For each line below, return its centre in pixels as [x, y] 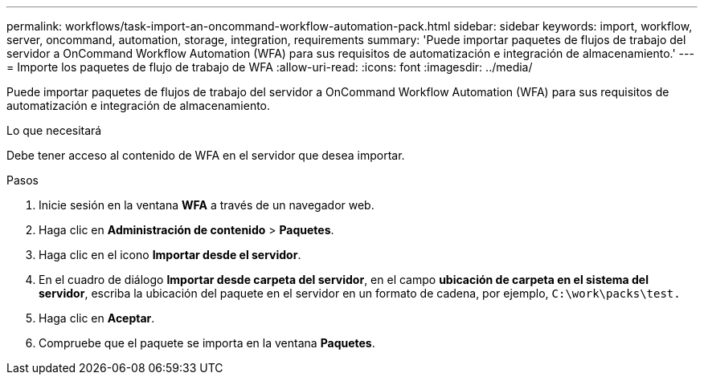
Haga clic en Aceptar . [97, 318]
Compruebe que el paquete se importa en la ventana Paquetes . [207, 343]
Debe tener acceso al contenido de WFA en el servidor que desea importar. [206, 155]
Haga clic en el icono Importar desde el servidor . [170, 255]
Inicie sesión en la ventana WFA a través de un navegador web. [207, 205]
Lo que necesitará [54, 130]
